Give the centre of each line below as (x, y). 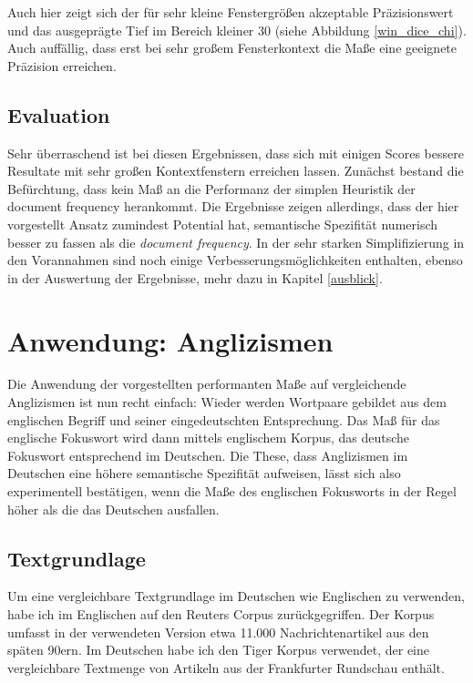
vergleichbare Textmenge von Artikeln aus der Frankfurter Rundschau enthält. (226, 667)
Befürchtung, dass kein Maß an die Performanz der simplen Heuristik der (211, 188)
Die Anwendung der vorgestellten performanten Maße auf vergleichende (207, 384)
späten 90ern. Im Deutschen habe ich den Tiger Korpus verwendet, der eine (218, 650)
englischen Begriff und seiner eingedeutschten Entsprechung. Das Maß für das (224, 419)
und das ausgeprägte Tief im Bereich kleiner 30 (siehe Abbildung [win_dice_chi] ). (237, 30)
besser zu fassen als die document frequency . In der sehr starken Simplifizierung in (236, 242)
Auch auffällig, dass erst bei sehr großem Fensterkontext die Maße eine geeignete (232, 48)
